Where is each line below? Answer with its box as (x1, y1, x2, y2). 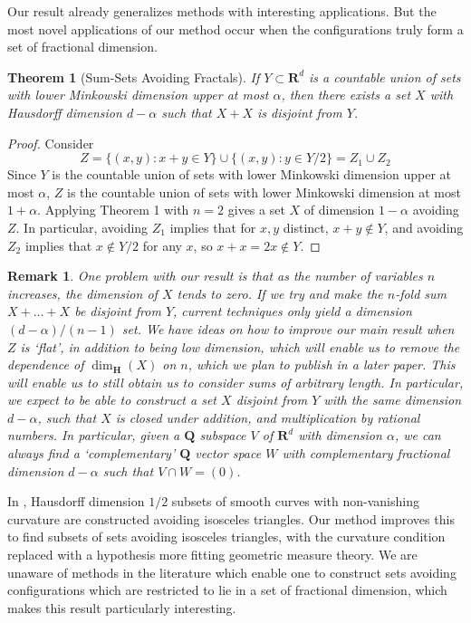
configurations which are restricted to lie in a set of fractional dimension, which (7, 580, 447, 599)
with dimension (298, 426, 382, 445)
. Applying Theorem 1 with (37, 200, 189, 219)
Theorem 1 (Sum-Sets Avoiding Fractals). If (7, 67, 260, 86)
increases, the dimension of (7, 283, 158, 302)
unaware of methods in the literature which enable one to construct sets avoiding (7, 562, 457, 581)
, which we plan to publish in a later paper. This (187, 355, 456, 374)
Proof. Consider (7, 133, 94, 152)
